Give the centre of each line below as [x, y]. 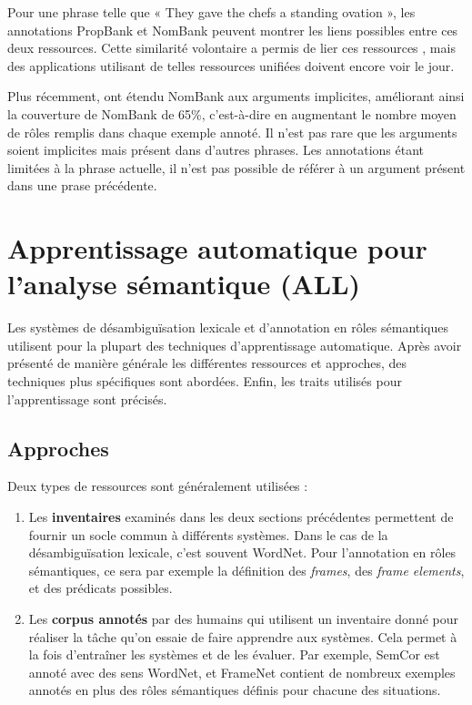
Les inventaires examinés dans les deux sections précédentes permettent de [241, 517]
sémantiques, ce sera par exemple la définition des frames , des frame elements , [246, 570]
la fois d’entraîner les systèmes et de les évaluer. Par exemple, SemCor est [234, 654]
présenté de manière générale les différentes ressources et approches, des [207, 363]
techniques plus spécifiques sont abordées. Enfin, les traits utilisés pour [205, 381]
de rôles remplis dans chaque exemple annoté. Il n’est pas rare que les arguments [232, 132]
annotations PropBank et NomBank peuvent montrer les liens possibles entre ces [233, 30]
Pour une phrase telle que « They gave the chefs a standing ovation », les [211, 12]
